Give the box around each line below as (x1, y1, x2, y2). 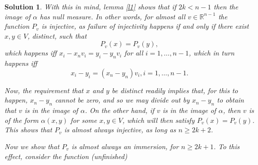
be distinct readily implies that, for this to (112, 85, 238, 95)
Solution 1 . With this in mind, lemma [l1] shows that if (4, 1, 177, 11)
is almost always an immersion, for (71, 141, 179, 151)
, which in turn (189, 48, 235, 58)
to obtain (217, 95, 244, 105)
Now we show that (4, 141, 60, 151)
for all (124, 48, 143, 58)
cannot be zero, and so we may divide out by (55, 95, 190, 105)
